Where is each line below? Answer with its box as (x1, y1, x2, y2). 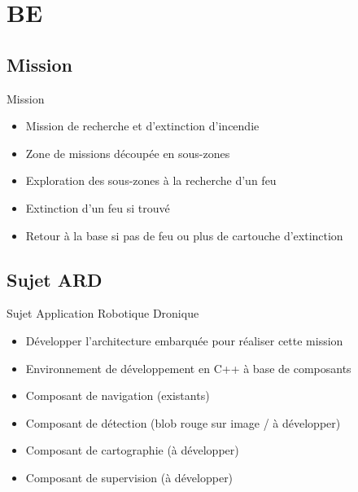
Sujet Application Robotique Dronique (7, 305, 199, 322)
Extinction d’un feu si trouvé (25, 199, 170, 216)
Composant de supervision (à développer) (25, 468, 234, 485)
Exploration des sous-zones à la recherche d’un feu (25, 172, 277, 189)
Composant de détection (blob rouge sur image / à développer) (25, 414, 341, 431)
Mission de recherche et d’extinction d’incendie (25, 117, 260, 134)
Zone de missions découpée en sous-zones (25, 144, 230, 161)
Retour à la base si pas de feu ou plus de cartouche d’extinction (25, 226, 343, 244)
